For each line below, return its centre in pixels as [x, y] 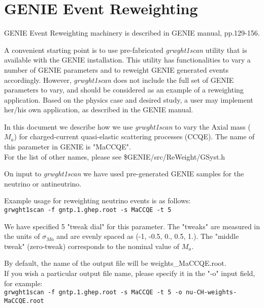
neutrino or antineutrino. [43, 183]
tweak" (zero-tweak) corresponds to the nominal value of [92, 246]
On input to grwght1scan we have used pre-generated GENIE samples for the [124, 174]
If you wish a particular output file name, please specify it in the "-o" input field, [130, 273]
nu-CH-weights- [211, 292]
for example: [23, 283]
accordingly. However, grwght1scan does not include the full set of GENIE [119, 80]
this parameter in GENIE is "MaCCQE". [68, 147]
